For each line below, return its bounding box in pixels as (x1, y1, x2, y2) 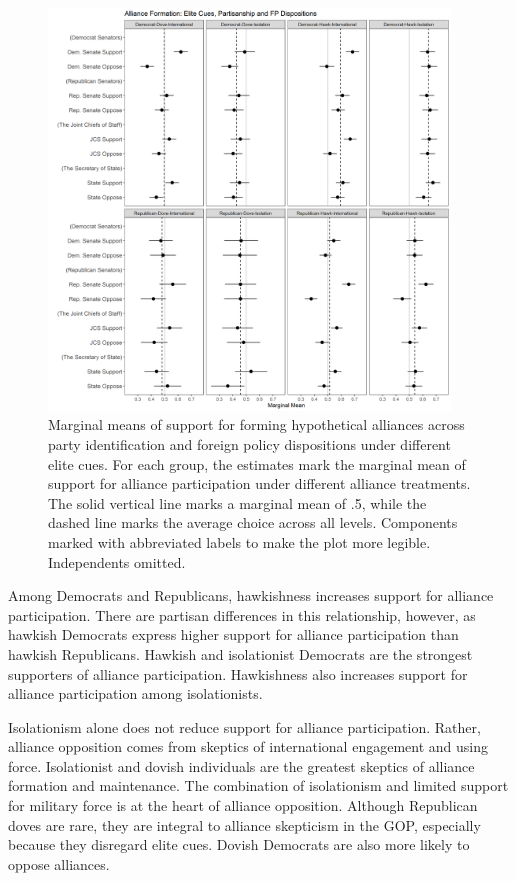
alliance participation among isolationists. (8, 683, 263, 704)
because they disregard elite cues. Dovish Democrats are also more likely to (8, 834, 470, 855)
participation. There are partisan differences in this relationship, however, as (8, 604, 476, 625)
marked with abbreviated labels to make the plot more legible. (48, 531, 431, 552)
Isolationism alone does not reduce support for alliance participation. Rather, (8, 716, 481, 737)
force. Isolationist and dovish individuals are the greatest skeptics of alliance (8, 755, 475, 776)
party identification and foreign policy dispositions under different (48, 433, 451, 454)
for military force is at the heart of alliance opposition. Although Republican (8, 795, 478, 816)
